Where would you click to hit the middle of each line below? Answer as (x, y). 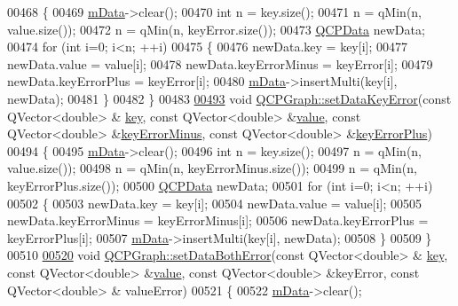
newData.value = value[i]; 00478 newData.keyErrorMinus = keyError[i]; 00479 (220, 63)
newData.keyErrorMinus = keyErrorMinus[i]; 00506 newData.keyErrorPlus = (218, 220)
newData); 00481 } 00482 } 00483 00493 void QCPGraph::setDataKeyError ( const (229, 98)
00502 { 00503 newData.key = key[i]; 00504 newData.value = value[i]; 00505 (215, 203)
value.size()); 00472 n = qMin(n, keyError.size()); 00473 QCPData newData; (216, 29)
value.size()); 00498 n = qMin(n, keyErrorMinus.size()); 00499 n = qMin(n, (212, 168)
